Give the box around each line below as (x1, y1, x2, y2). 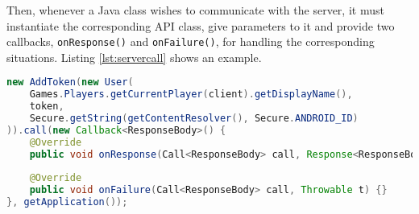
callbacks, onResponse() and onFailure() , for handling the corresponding (6, 33, 375, 50)
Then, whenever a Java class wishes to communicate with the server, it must (6, 2, 384, 18)
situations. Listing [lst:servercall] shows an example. (6, 48, 262, 65)
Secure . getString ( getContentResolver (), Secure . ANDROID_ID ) (29, 113, 359, 125)
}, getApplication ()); (6, 196, 128, 208)
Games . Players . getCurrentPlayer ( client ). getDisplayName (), (29, 88, 353, 101)
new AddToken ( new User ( (6, 76, 134, 88)
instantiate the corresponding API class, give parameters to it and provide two (6, 17, 395, 34)
